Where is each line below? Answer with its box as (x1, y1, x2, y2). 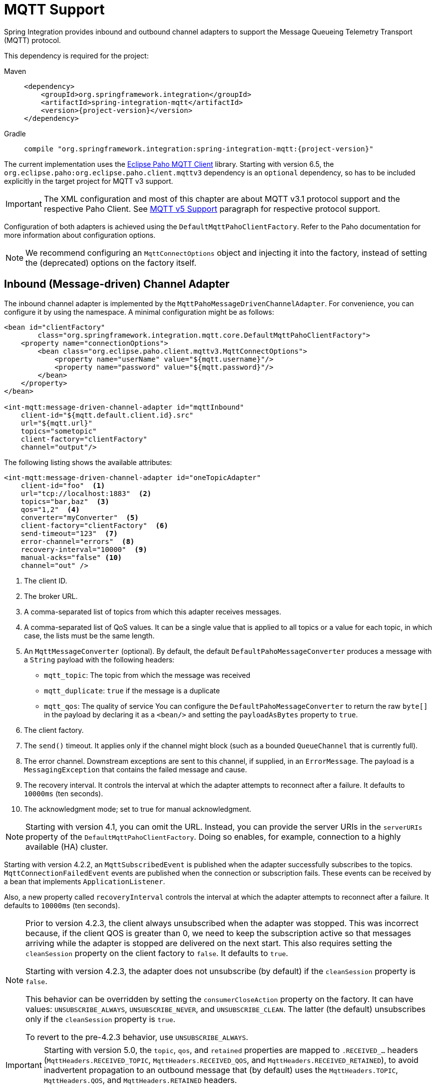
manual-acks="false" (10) (20, 553, 122, 561)
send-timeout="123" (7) (20, 529, 118, 538)
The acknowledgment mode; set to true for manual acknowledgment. (24, 804, 252, 813)
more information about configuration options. (4, 230, 156, 239)
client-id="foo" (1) (20, 481, 105, 490)
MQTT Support (4, 1, 105, 18)
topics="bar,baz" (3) (20, 497, 109, 506)
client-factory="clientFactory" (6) (20, 521, 168, 530)
